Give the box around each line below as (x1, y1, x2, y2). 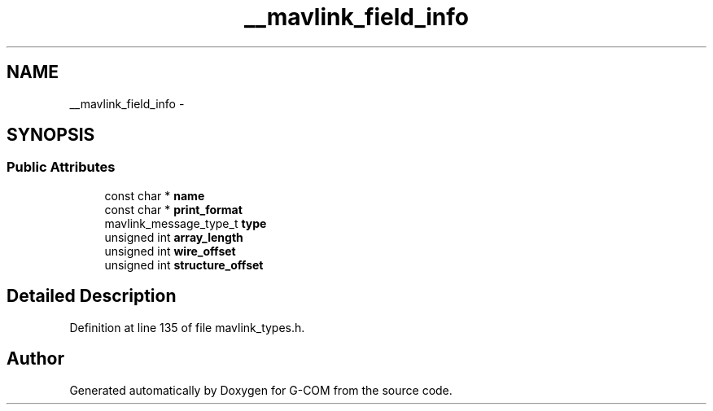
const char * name (104, 188, 205, 203)
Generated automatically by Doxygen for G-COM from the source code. (69, 383, 453, 397)
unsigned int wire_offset (104, 243, 236, 258)
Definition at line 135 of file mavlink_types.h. (69, 320, 305, 334)
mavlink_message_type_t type (104, 216, 267, 230)
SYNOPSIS (7, 125, 95, 146)
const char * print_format (104, 202, 243, 216)
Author (7, 348, 64, 369)
